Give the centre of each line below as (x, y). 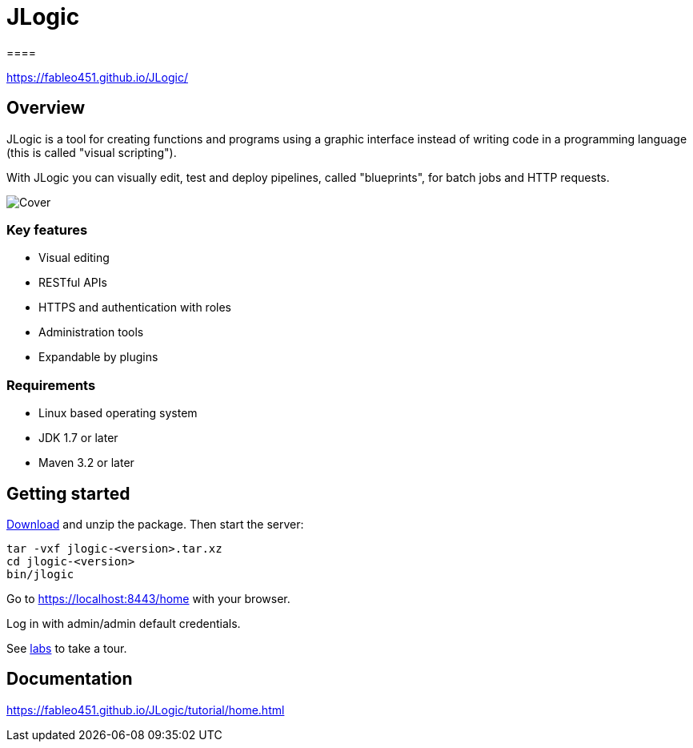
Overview (46, 108)
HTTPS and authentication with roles (135, 308)
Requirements (51, 385)
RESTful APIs (73, 283)
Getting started (68, 493)
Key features (47, 229)
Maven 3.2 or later (86, 463)
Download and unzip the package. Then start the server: (155, 524)
